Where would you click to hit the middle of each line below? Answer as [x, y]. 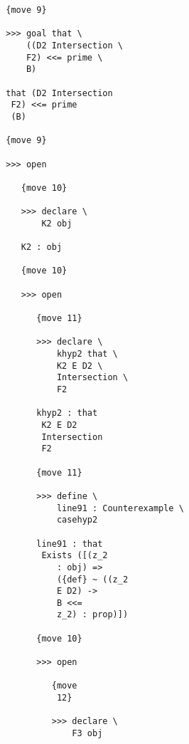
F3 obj [87, 734]
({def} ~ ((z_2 [92, 579]
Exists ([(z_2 [75, 556]
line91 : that [70, 544]
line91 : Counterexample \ [120, 508]
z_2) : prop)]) [92, 615]
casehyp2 [77, 520]
